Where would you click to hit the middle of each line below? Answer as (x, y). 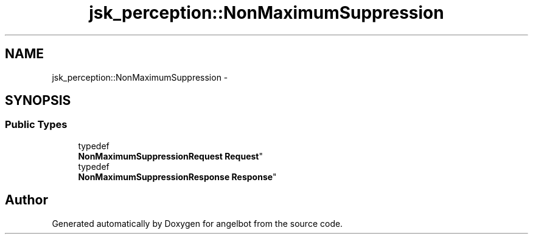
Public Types (36, 125)
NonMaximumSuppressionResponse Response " (177, 177)
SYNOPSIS (38, 101)
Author (26, 200)
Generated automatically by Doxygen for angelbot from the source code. (197, 223)
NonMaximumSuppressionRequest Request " (170, 156)
